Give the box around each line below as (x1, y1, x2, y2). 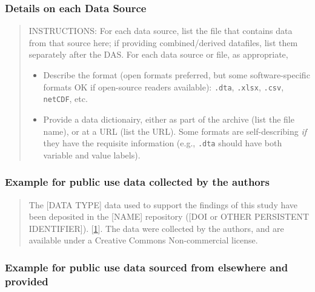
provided (5, 273, 48, 288)
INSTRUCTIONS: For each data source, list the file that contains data (28, 24, 293, 37)
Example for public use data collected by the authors (5, 174, 270, 189)
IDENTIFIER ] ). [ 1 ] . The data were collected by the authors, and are (28, 222, 284, 234)
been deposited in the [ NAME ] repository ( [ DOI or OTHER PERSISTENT (28, 210, 310, 223)
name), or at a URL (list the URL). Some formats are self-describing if (43, 124, 307, 137)
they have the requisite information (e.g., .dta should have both (43, 137, 282, 149)
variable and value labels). (43, 148, 141, 161)
